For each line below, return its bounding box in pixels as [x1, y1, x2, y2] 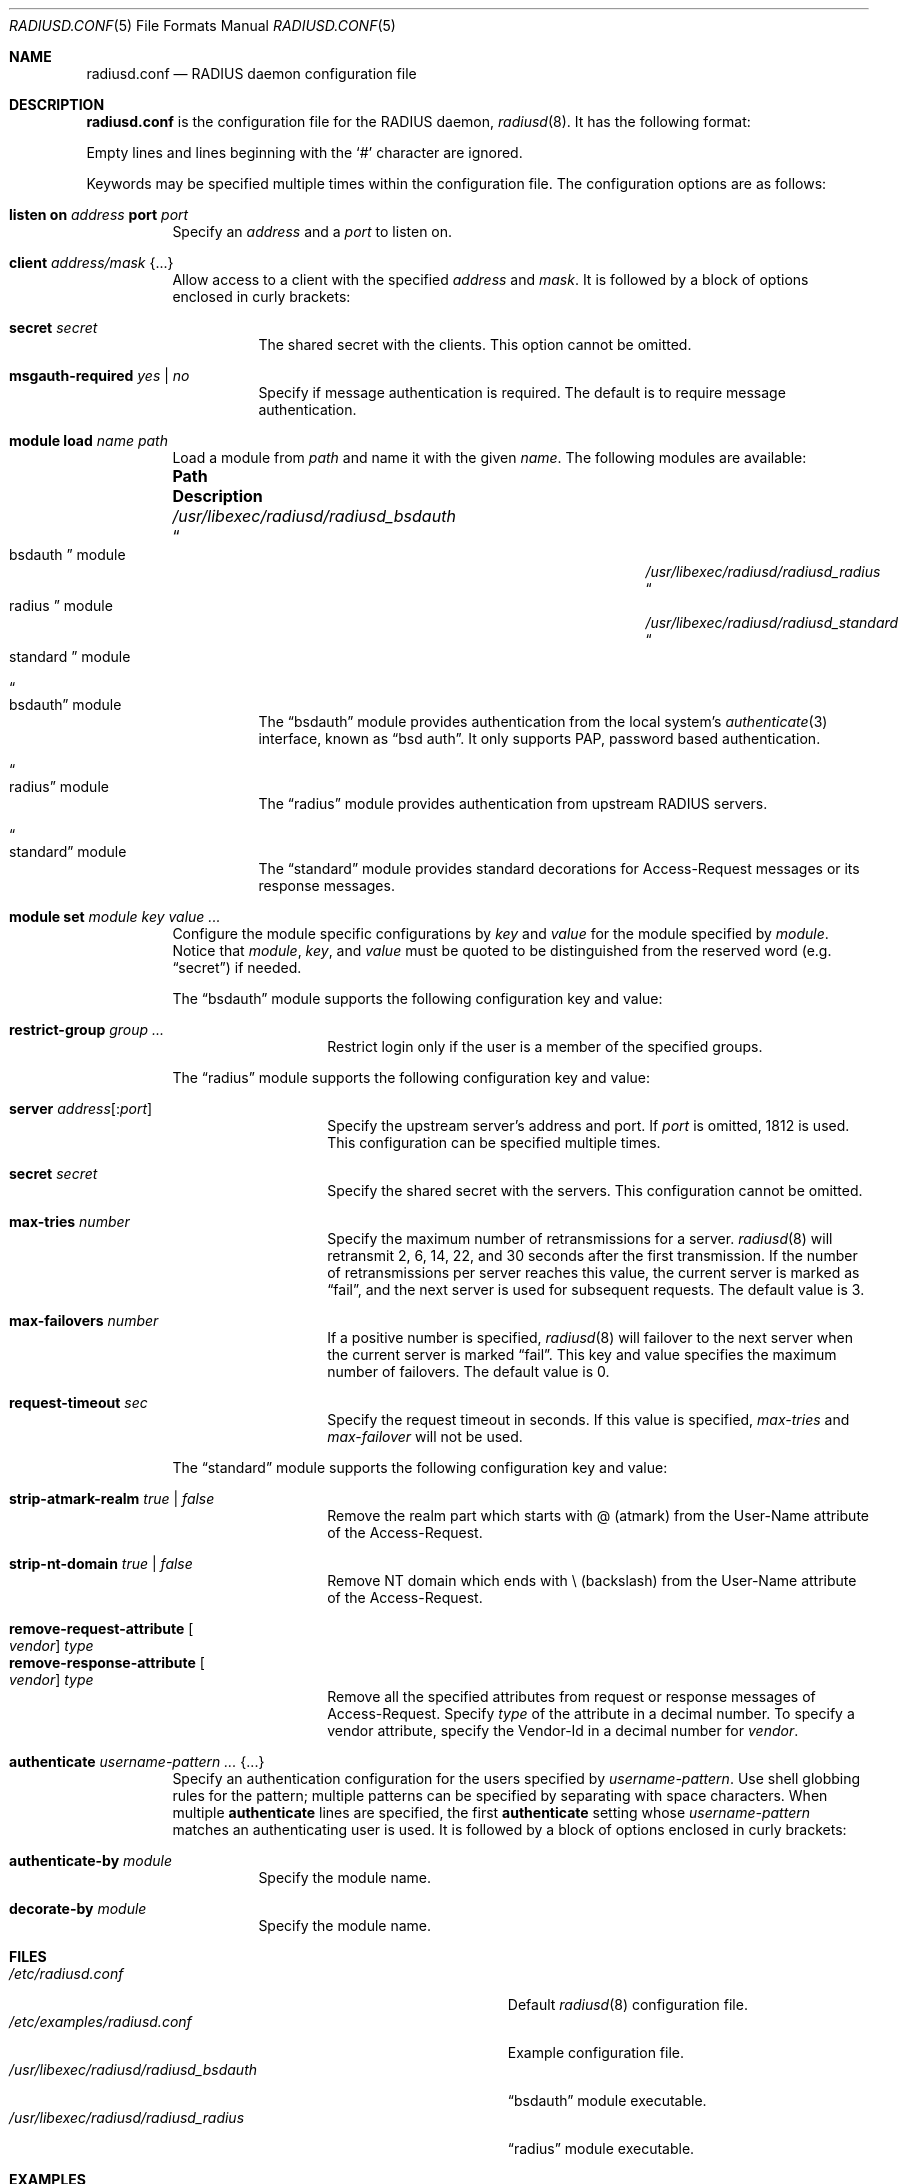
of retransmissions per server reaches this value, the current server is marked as [327, 1264, 860, 1281]
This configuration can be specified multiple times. [327, 1134, 661, 1151]
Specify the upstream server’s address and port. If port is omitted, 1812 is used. [327, 1117, 850, 1134]
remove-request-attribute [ [9, 1620, 194, 1637]
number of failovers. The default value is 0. [327, 1363, 610, 1380]
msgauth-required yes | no [9, 367, 190, 384]
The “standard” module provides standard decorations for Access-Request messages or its [258, 860, 860, 877]
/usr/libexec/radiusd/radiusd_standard [645, 614, 899, 631]
